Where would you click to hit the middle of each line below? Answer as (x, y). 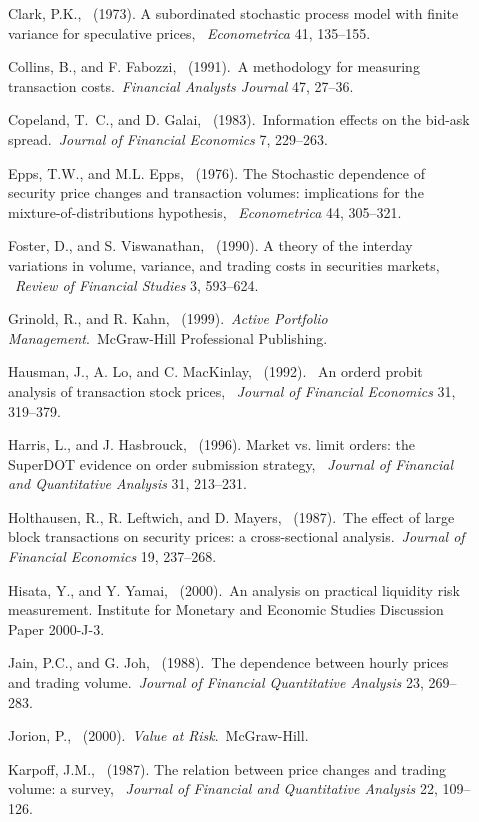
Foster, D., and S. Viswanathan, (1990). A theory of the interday (210, 245)
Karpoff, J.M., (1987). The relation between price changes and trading (227, 768)
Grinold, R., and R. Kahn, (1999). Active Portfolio (168, 318)
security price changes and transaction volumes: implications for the (216, 192)
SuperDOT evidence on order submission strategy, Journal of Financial (230, 463)
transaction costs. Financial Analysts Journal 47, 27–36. (181, 85)
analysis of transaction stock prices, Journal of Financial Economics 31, (232, 390)
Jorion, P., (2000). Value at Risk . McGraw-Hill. (158, 735)
